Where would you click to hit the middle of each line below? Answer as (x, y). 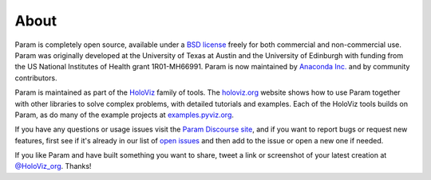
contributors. (36, 78)
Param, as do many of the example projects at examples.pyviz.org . (125, 115)
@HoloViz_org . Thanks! (53, 166)
